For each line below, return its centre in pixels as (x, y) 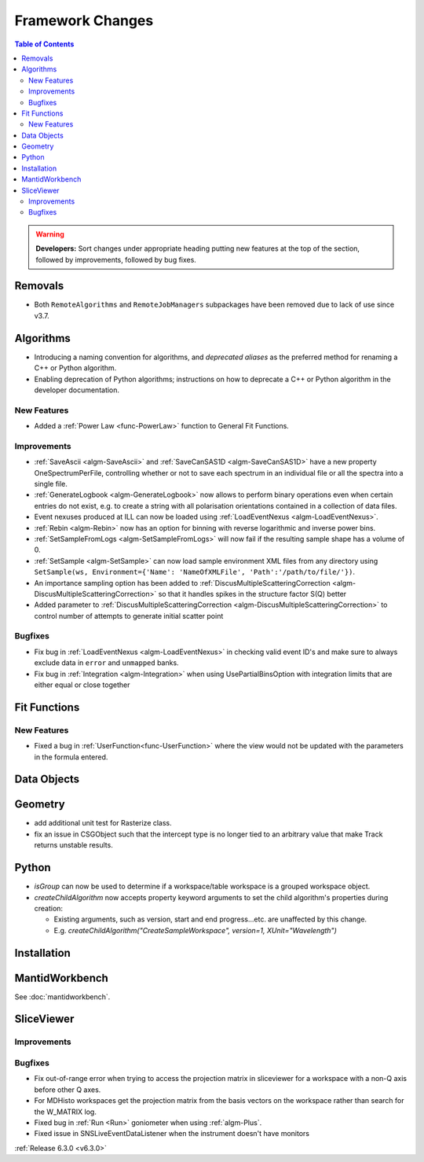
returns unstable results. (73, 845)
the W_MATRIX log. (66, 1112)
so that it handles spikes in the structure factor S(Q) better (252, 594)
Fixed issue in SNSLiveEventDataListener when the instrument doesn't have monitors (172, 1134)
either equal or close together (82, 685)
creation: (48, 908)
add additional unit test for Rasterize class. (103, 823)
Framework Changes (84, 20)
